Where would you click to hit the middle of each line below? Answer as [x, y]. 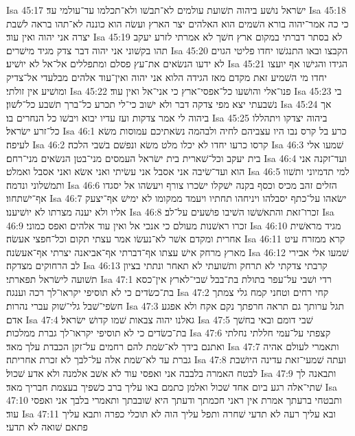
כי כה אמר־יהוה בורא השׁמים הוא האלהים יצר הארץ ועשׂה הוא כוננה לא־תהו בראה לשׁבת [177, 23]
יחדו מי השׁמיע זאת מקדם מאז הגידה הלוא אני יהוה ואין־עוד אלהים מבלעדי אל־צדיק [167, 77]
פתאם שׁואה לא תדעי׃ [47, 427]
